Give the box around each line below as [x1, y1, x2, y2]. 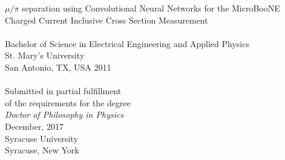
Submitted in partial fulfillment [5, 85, 122, 97]
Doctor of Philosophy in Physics [5, 108, 124, 121]
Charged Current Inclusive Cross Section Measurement [5, 13, 208, 26]
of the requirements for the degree [5, 96, 131, 109]
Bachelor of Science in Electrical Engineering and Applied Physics [5, 37, 249, 50]
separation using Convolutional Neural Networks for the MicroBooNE [22, 2, 280, 14]
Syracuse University [5, 132, 78, 144]
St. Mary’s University [5, 49, 85, 62]
